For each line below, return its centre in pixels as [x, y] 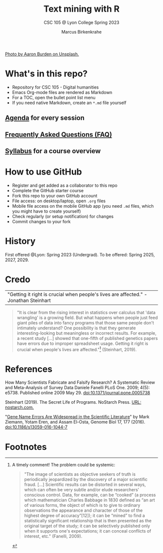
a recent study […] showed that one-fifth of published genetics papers [87, 338]
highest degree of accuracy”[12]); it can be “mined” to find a [84, 516]
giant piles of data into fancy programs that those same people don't [85, 322]
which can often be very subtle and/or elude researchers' [82, 490]
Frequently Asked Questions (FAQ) [59, 134]
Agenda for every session [45, 118]
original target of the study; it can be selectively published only [87, 526]
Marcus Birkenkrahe [81, 32]
